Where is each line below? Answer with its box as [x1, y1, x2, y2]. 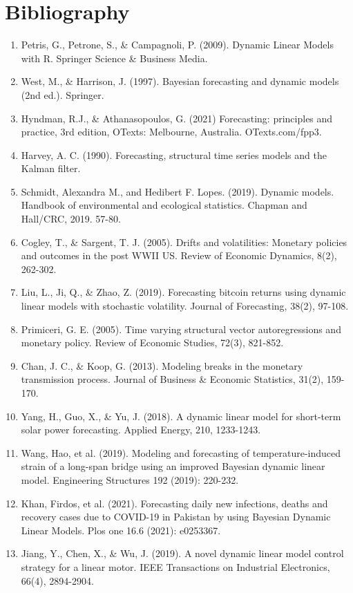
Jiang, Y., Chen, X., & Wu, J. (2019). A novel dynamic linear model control [21, 546, 344, 561]
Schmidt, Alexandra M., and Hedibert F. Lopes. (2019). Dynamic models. [21, 184, 334, 198]
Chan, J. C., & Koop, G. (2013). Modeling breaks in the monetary [21, 358, 303, 373]
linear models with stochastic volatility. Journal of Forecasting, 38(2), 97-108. [21, 299, 349, 313]
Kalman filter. [21, 161, 81, 176]
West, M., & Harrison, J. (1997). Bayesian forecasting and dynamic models [21, 74, 339, 88]
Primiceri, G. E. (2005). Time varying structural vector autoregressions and [21, 321, 341, 336]
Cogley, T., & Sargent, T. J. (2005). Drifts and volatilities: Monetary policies [21, 234, 347, 249]
